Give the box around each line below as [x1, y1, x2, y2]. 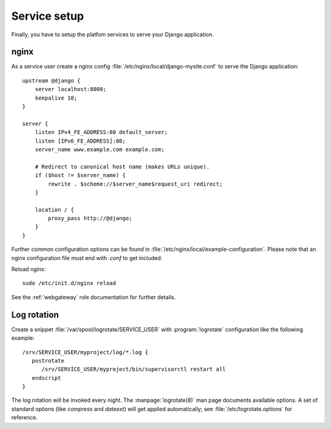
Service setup [11, 9, 84, 23]
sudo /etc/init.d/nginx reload [22, 280, 116, 287]
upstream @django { [22, 77, 81, 84]
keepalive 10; [34, 94, 78, 101]
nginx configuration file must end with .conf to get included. [11, 254, 162, 261]
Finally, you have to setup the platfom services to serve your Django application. [11, 31, 214, 38]
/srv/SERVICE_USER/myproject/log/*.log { [22, 348, 148, 356]
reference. [11, 414, 38, 421]
